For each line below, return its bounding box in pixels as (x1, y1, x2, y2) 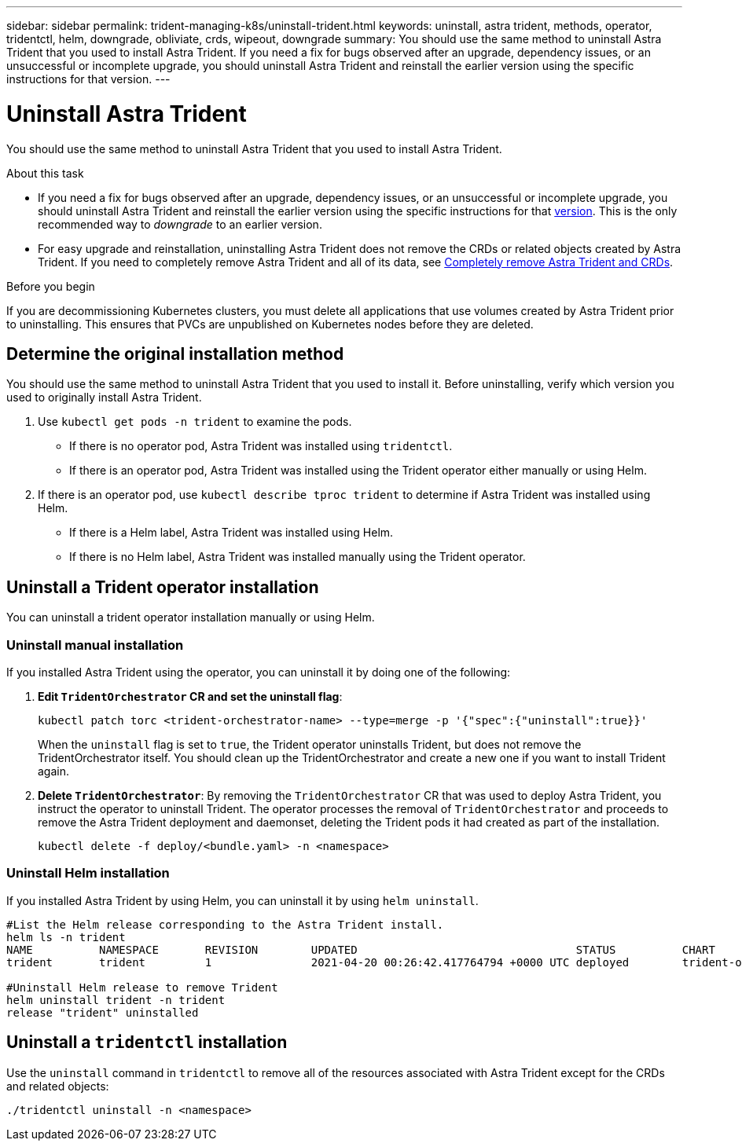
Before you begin (6, 279, 95, 293)
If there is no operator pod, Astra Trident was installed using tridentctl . (69, 439, 453, 453)
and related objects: (6, 1079, 109, 1093)
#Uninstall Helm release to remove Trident (6, 980, 278, 994)
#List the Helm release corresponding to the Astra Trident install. (6, 918, 444, 931)
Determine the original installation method (6, 343, 344, 364)
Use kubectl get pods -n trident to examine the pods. (38, 415, 352, 429)
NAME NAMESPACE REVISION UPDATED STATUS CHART (6, 943, 715, 956)
